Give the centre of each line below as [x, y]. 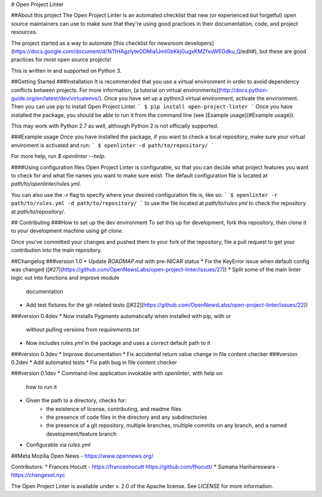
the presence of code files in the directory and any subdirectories [127, 417]
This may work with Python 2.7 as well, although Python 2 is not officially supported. [115, 126]
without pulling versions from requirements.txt [83, 329]
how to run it [41, 387]
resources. [24, 32]
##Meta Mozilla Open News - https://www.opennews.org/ [82, 456]
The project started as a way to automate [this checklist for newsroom [97, 43]
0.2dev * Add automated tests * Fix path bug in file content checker [94, 362]
